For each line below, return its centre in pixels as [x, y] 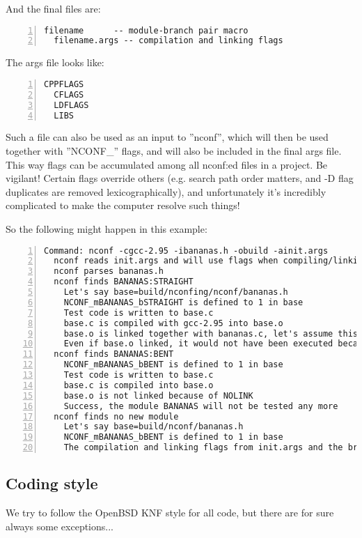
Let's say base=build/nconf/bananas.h [154, 427]
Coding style [52, 483]
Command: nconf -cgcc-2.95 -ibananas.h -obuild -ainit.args [186, 251]
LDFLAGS [71, 105]
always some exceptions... [60, 526]
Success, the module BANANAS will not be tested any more [201, 406]
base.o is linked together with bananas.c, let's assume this [211, 333]
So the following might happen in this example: [107, 229]
